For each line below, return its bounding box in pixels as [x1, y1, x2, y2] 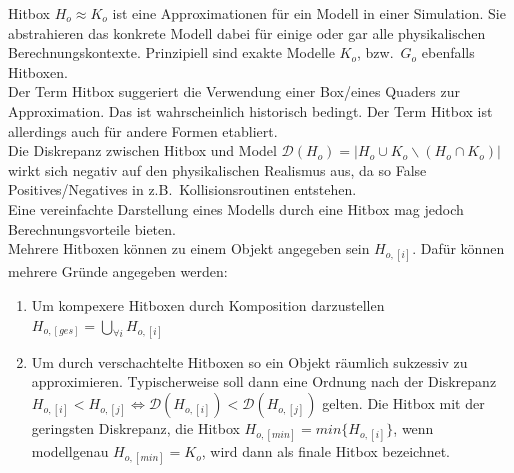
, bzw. [357, 42, 394, 63]
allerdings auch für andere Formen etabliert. [8, 120, 278, 141]
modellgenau [31, 441, 109, 462]
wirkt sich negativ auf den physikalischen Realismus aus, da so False [8, 159, 427, 180]
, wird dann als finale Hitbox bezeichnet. [201, 441, 450, 462]
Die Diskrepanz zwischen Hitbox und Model [8, 140, 277, 161]
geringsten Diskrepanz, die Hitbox [31, 417, 240, 438]
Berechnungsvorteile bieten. [8, 218, 176, 239]
